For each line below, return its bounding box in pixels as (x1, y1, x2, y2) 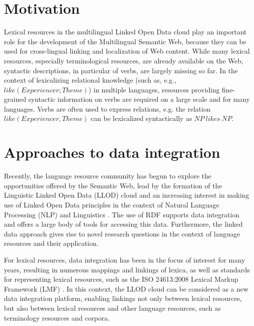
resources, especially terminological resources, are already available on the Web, (4, 55, 244, 65)
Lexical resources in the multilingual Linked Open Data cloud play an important (4, 27, 247, 37)
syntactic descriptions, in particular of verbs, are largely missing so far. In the (4, 65, 238, 75)
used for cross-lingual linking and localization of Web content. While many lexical (4, 46, 250, 56)
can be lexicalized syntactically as (90, 113, 192, 123)
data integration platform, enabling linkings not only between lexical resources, (4, 293, 242, 303)
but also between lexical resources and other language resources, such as (4, 302, 221, 313)
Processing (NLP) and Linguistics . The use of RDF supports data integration (4, 209, 240, 219)
